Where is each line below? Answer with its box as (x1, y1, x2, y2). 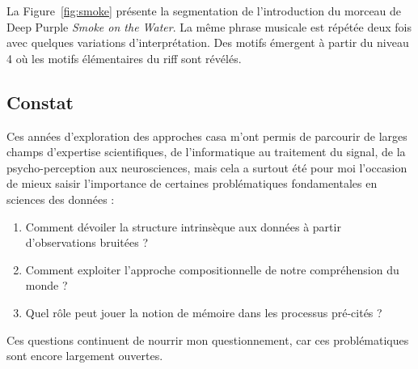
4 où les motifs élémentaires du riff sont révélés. (6, 49, 242, 66)
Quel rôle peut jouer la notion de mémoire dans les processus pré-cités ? (25, 303, 382, 320)
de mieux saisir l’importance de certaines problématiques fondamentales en (6, 175, 378, 192)
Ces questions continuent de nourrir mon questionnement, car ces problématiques (6, 331, 409, 348)
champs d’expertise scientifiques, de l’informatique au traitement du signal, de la (6, 143, 406, 160)
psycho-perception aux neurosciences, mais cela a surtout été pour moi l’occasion (6, 159, 407, 176)
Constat (6, 89, 74, 114)
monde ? (25, 277, 68, 294)
